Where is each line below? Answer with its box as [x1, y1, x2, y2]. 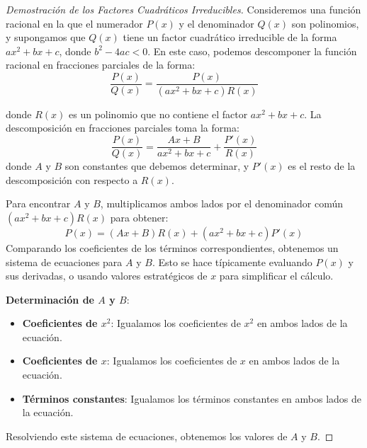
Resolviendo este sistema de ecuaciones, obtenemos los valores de [6, 428, 288, 443]
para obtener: [110, 209, 169, 224]
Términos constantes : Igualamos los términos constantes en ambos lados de [22, 391, 361, 406]
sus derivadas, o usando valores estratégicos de [6, 268, 208, 283]
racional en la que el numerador [6, 16, 143, 30]
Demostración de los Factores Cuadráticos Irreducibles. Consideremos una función [6, 2, 361, 16]
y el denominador [179, 16, 254, 30]
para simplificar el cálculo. [219, 268, 334, 283]
